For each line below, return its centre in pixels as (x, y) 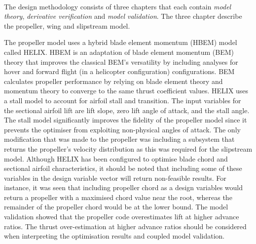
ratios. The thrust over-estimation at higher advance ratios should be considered (125, 226)
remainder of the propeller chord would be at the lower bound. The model (116, 207)
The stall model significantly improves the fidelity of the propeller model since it (126, 120)
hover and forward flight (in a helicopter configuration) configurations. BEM (119, 71)
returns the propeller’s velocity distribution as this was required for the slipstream (128, 148)
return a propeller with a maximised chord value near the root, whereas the (118, 197)
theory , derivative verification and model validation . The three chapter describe (123, 16)
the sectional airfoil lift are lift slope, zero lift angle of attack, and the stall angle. (127, 110)
